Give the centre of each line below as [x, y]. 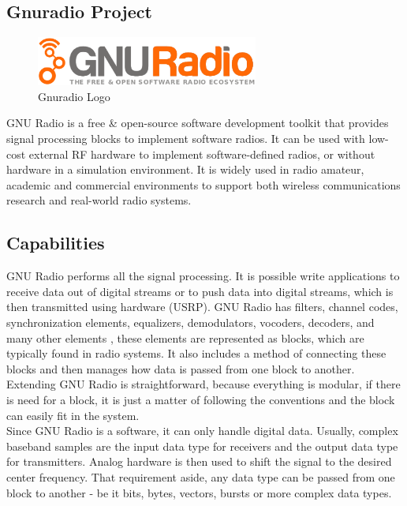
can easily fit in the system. [73, 415]
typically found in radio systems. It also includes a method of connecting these [196, 353]
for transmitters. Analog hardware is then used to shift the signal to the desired [199, 461]
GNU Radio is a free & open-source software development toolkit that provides [198, 123]
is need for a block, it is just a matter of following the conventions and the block [201, 399]
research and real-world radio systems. [99, 200]
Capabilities [56, 243]
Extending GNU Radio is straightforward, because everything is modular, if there [203, 384]
